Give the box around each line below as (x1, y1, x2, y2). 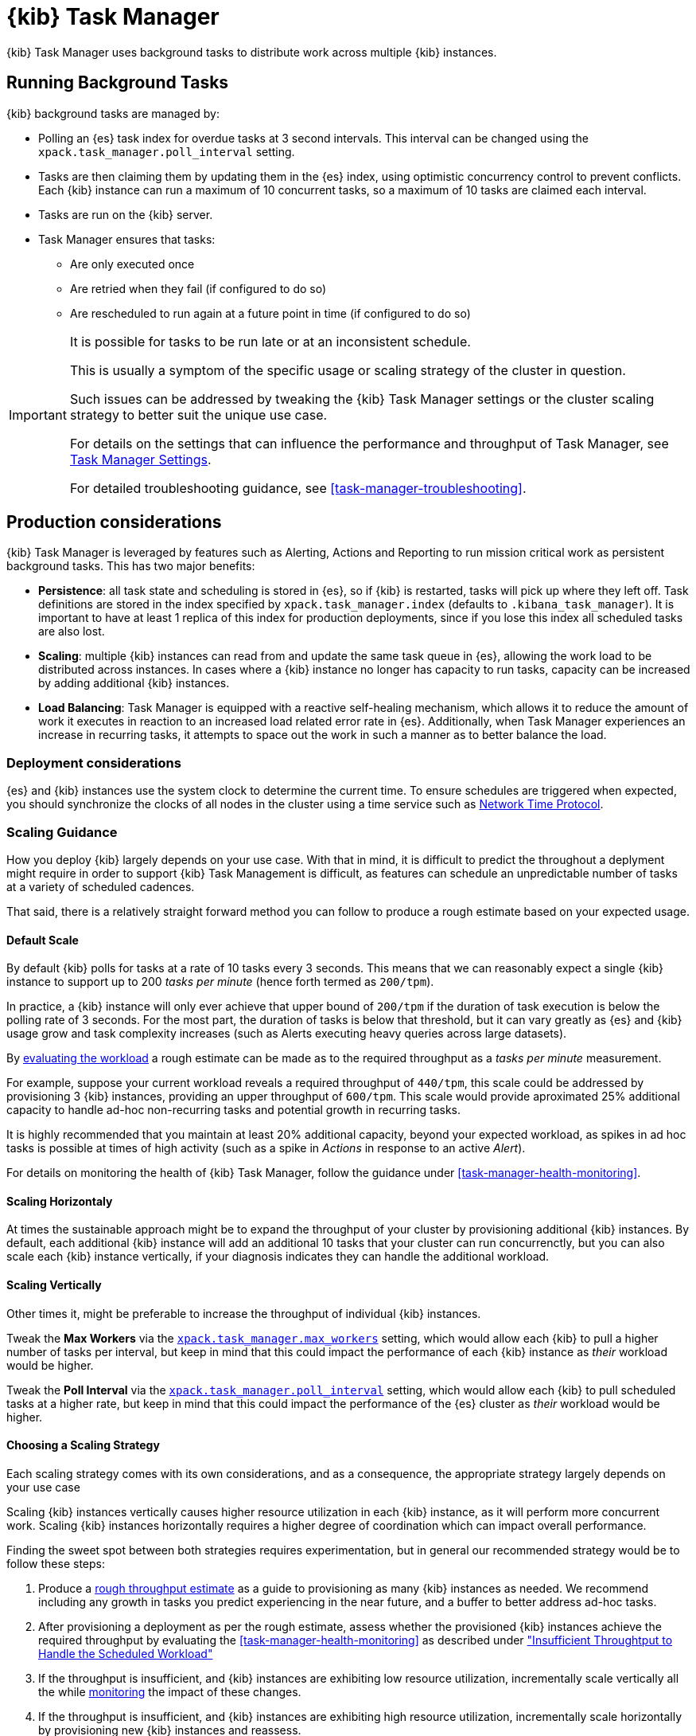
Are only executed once (70, 256, 195, 271)
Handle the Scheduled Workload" (38, 1646, 213, 1660)
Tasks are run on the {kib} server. (38, 207, 213, 221)
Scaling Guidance (6, 823, 118, 840)
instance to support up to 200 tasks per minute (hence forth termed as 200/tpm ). (6, 975, 434, 989)
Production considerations (6, 512, 222, 533)
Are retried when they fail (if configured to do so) (70, 281, 327, 295)
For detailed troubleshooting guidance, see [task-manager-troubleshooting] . (69, 479, 527, 496)
